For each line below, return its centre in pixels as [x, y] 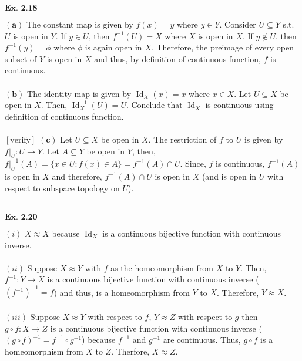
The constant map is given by [80, 24]
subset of [21, 58]
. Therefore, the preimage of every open [222, 47]
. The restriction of [182, 139]
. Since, [193, 163]
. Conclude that [154, 105]
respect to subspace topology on [62, 188]
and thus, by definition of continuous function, [177, 58]
